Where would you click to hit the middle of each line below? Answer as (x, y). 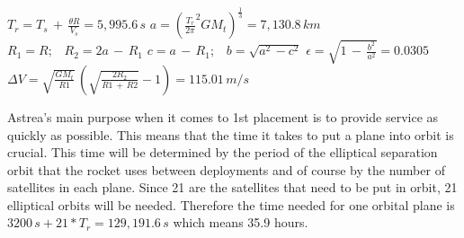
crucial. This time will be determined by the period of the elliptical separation (223, 152)
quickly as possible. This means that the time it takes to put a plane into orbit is (231, 134)
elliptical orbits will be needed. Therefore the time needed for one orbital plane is (231, 204)
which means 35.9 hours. (241, 222)
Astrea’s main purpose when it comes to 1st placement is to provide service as (223, 116)
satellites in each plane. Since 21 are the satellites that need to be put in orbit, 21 (232, 187)
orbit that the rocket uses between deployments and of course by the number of (226, 169)
